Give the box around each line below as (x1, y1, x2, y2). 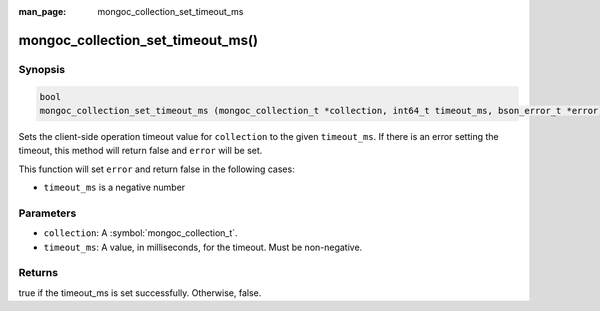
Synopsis (18, 62, 65, 76)
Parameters (18, 206, 77, 220)
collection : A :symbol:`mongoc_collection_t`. (43, 227, 239, 239)
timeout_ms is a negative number (43, 181, 186, 194)
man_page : (18, 6, 67, 17)
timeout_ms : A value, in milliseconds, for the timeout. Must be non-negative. (43, 241, 363, 253)
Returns (18, 266, 59, 280)
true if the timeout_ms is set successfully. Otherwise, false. (18, 286, 262, 299)
